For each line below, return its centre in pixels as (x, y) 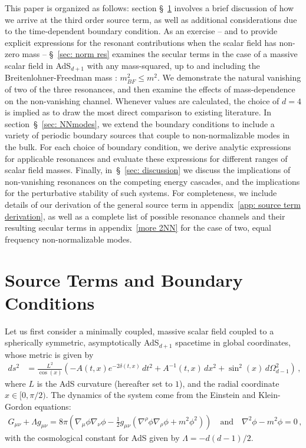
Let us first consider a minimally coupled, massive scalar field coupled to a (139, 331)
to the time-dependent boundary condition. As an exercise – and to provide (141, 31)
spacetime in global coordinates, (233, 342)
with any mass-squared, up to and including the (173, 65)
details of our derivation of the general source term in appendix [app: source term (153, 204)
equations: (53, 406)
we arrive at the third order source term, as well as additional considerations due (151, 19)
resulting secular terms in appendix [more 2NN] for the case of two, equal (138, 228)
